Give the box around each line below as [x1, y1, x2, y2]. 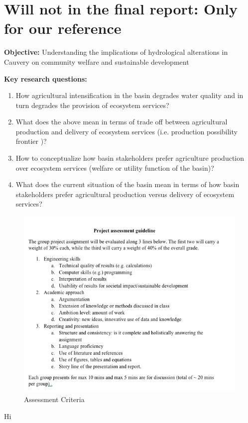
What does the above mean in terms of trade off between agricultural [15, 116, 228, 127]
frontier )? [15, 136, 47, 146]
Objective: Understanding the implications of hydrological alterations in [4, 47, 228, 57]
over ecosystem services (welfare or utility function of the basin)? [15, 162, 214, 173]
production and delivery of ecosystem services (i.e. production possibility [15, 126, 238, 136]
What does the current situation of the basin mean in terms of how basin [15, 179, 240, 190]
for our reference [4, 18, 122, 38]
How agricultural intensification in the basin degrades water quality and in [15, 90, 244, 101]
